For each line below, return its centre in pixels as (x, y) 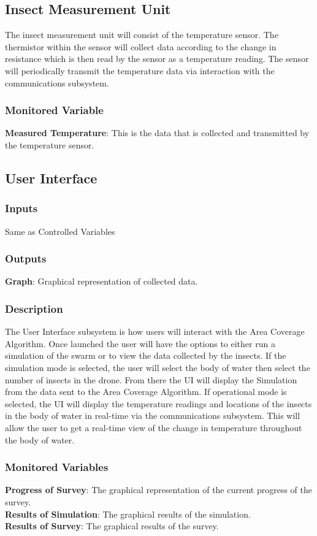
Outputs (26, 258)
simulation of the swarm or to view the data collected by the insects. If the (146, 355)
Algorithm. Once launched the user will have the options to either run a (140, 343)
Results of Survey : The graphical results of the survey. (112, 526)
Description (34, 308)
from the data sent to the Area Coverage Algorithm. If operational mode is (146, 392)
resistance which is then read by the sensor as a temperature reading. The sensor (157, 59)
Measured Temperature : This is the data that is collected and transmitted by (157, 133)
